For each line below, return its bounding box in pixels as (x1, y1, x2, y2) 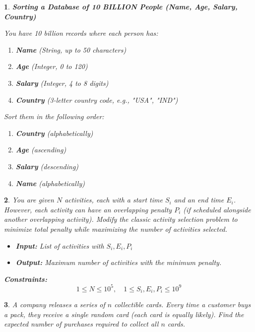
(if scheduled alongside (183, 204, 251, 214)
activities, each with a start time (64, 195, 163, 205)
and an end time (174, 195, 224, 205)
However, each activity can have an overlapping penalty (4, 204, 172, 214)
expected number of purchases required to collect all (4, 319, 159, 329)
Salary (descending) (15, 161, 79, 171)
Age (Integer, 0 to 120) (15, 61, 88, 71)
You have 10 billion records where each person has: (4, 28, 158, 38)
